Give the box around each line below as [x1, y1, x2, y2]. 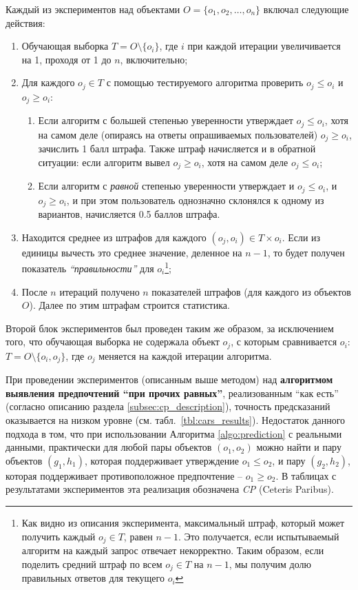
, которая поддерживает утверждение [84, 453, 240, 467]
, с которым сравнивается [231, 334, 337, 349]
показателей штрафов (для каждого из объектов [151, 284, 351, 298]
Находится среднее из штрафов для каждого [21, 230, 207, 244]
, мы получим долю [229, 556, 311, 571]
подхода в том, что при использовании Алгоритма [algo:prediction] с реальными [6, 426, 342, 440]
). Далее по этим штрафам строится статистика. [29, 298, 230, 312]
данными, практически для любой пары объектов [6, 440, 212, 454]
